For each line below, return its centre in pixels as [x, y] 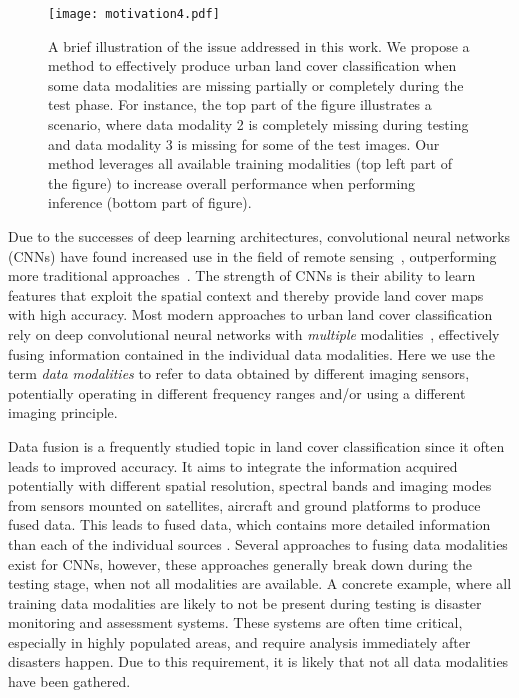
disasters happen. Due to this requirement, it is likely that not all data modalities [258, 661]
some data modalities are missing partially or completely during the [256, 84]
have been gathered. [69, 681]
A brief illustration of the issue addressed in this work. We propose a [259, 45]
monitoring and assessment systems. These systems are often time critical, [235, 622]
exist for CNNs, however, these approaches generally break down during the [240, 563]
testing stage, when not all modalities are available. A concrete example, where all [260, 583]
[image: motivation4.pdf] [134, 14]
